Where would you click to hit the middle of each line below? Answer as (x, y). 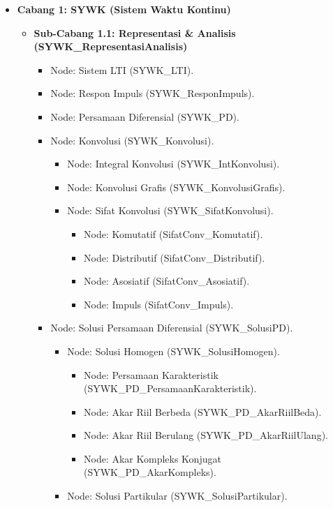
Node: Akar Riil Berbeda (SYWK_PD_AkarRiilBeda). (202, 411)
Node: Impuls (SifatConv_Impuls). (158, 304)
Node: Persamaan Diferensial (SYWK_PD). (145, 116)
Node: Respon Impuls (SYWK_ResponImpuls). (153, 93)
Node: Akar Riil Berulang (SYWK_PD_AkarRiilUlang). (206, 435)
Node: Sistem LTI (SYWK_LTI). (122, 69)
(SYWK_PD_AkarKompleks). (150, 472)
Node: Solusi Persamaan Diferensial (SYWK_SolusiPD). (172, 328)
